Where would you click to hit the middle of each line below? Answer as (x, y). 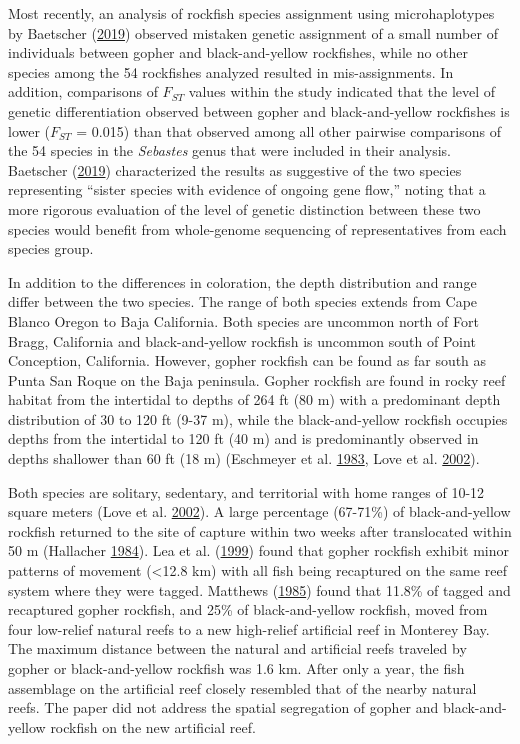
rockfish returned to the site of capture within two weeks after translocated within (260, 530)
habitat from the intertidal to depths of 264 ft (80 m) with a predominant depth (254, 399)
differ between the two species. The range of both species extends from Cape (243, 301)
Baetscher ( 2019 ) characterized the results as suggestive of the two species (235, 169)
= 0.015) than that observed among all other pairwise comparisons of (288, 130)
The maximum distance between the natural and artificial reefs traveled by (237, 648)
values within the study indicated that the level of (342, 91)
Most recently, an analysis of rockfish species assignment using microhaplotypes (251, 13)
